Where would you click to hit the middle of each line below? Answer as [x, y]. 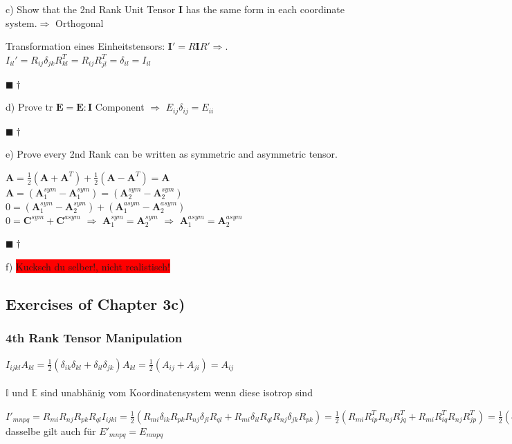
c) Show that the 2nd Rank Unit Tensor [91, 9]
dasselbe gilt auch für [51, 431]
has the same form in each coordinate [265, 9]
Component [120, 107]
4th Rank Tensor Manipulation [94, 338]
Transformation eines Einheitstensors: [85, 46]
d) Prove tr [29, 107]
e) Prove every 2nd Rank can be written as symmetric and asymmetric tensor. [172, 154]
